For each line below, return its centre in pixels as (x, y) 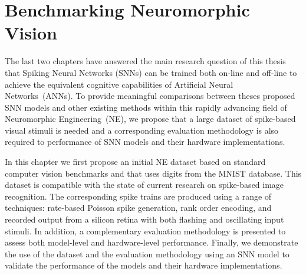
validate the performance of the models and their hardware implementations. (144, 265)
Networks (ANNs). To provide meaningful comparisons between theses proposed (150, 96)
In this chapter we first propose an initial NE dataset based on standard (135, 162)
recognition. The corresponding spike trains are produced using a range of (138, 196)
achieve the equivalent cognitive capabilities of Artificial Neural (119, 84)
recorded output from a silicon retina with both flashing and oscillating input (144, 219)
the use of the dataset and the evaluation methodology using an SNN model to (147, 254)
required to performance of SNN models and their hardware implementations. (145, 142)
